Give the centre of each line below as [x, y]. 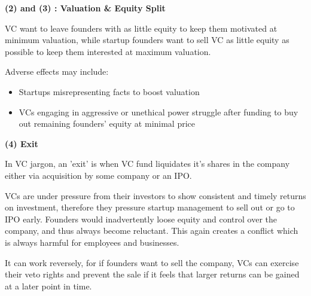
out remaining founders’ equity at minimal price [107, 123]
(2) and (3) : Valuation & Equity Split [85, 8]
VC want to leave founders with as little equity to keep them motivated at [141, 28]
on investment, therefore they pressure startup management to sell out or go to [150, 207]
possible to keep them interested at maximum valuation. [108, 51]
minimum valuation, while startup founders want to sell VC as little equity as [147, 40]
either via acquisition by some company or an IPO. [98, 175]
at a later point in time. [48, 286]
